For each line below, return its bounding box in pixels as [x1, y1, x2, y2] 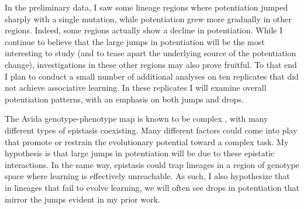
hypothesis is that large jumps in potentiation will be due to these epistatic [5, 147, 275, 159]
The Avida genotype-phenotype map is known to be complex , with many [5, 112, 268, 125]
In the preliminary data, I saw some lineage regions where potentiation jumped [5, 1, 288, 13]
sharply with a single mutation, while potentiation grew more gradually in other [5, 12, 292, 25]
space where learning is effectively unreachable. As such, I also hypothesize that [5, 170, 290, 182]
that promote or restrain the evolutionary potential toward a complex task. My [5, 135, 289, 148]
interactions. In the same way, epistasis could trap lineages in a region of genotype [5, 158, 299, 170]
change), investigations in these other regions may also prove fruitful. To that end [5, 58, 297, 70]
